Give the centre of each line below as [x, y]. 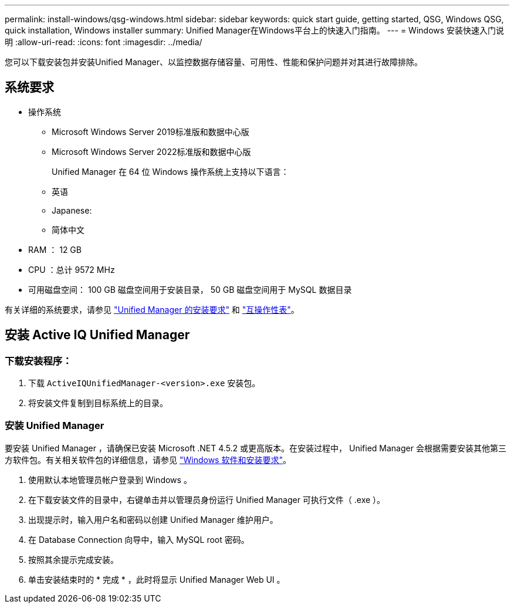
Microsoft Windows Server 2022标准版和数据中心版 [151, 151]
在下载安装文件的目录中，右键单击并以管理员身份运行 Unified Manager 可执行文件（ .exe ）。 [207, 499]
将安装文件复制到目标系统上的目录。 [98, 403]
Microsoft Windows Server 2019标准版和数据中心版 [151, 131]
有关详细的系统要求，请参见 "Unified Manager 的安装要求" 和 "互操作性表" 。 [152, 309]
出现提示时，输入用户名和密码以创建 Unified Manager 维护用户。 [153, 519]
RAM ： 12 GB [55, 249]
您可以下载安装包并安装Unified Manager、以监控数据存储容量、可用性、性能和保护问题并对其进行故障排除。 [214, 62]
